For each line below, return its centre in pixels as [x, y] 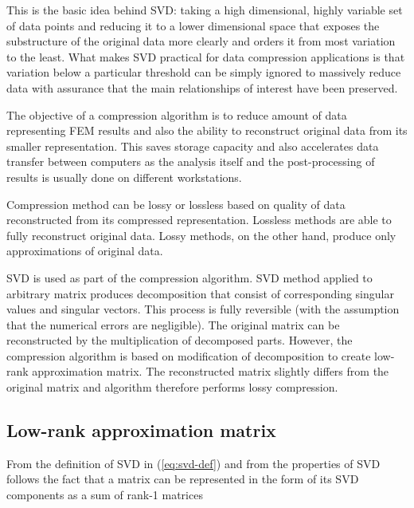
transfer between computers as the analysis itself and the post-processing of [191, 161]
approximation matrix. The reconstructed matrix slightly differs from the [211, 371]
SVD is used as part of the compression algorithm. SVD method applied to [189, 277]
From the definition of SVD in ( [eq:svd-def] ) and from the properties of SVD [193, 463]
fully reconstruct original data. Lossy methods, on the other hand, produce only [201, 235]
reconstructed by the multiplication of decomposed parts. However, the [180, 340]
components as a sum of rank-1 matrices [105, 495]
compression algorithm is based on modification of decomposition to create [189, 355]
